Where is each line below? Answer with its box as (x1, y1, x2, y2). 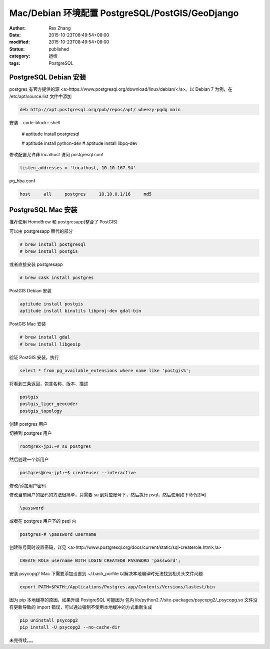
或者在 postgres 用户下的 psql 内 (9, 518, 76, 524)
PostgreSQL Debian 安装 (9, 73, 86, 82)
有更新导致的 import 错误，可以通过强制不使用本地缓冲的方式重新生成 (9, 604, 152, 610)
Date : (9, 32, 21, 38)
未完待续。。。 (9, 637, 36, 643)
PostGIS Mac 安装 (9, 321, 46, 327)
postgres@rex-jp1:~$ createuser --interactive (19, 470, 136, 475)
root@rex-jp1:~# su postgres (19, 443, 91, 449)
